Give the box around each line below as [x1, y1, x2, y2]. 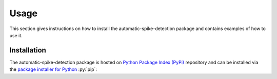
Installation [9, 46, 46, 55]
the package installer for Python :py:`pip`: [9, 66, 97, 72]
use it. [9, 32, 23, 38]
